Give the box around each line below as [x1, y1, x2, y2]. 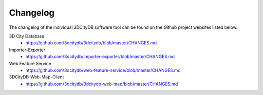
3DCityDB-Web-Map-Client [9, 74, 64, 80]
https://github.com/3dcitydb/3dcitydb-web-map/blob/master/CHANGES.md [25, 81, 178, 87]
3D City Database [9, 33, 45, 39]
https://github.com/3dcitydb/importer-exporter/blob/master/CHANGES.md [25, 54, 175, 59]
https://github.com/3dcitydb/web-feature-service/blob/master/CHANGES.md [25, 67, 181, 73]
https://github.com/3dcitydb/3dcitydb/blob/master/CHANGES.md [25, 40, 157, 46]
